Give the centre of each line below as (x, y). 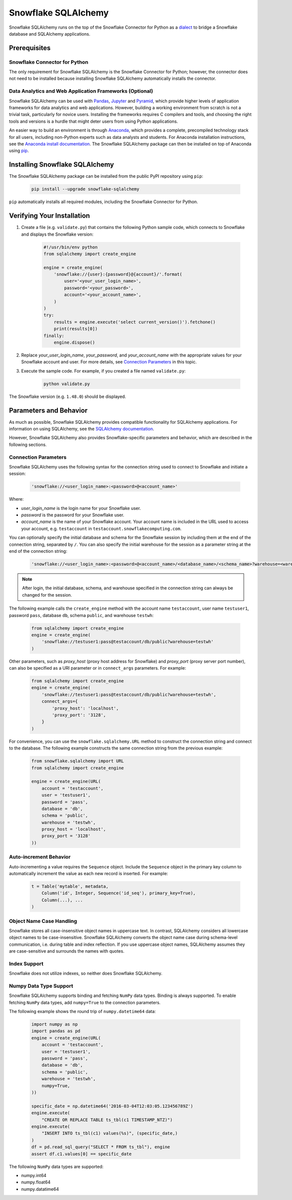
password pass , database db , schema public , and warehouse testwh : (81, 615)
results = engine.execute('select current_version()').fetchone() (135, 322)
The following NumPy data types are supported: (56, 1166)
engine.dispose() (74, 342)
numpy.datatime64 (40, 1189)
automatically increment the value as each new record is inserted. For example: (89, 873)
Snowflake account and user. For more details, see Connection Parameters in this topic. (109, 362)
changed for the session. (47, 595)
